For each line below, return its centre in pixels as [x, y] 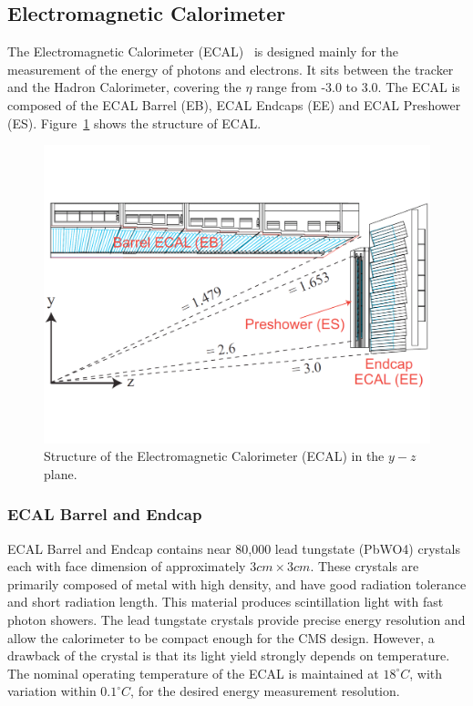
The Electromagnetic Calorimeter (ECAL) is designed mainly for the [203, 51]
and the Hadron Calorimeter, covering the [124, 87]
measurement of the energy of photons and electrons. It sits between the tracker [231, 69]
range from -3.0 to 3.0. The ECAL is [358, 87]
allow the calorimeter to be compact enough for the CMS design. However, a [221, 637]
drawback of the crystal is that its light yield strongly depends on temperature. [229, 655]
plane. [61, 473]
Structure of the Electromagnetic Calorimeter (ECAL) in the [214, 456]
